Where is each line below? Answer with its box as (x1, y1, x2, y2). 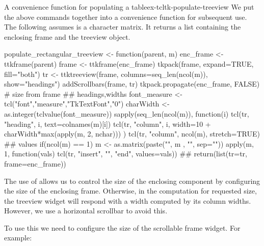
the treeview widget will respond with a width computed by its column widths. (4, 195, 251, 206)
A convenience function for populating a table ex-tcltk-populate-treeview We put (4, 2, 254, 12)
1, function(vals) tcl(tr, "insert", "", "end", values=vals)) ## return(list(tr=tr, (4, 148, 247, 159)
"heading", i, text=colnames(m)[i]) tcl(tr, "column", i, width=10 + (4, 118, 211, 129)
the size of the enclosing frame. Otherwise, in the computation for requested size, (4, 185, 257, 196)
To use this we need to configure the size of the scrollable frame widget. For (4, 222, 241, 233)
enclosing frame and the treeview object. (4, 31, 130, 42)
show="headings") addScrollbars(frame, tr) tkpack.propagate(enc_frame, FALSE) (4, 78, 260, 89)
